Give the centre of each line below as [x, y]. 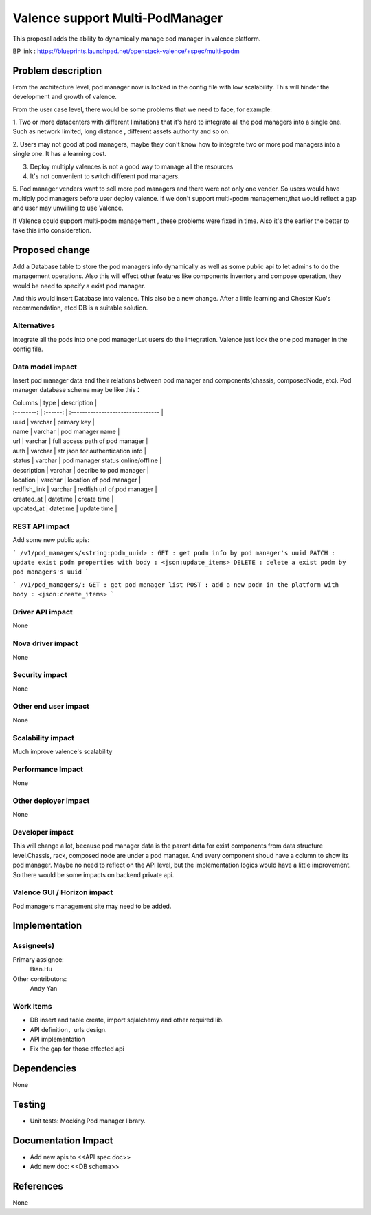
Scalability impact [44, 738]
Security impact [40, 675]
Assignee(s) [34, 946]
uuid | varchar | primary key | [54, 422]
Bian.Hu [41, 969]
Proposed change [52, 250]
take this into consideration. [52, 230]
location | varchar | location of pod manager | [77, 480]
